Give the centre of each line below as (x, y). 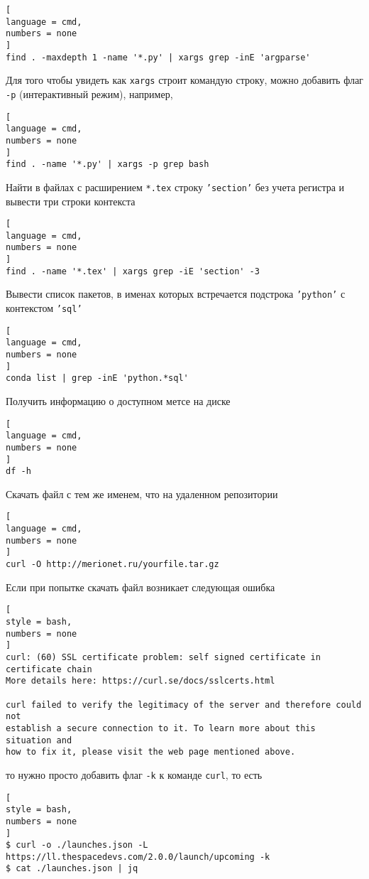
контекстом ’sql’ (44, 308)
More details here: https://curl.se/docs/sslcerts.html (141, 681)
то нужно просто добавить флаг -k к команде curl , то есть (134, 774)
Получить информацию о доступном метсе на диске (118, 401)
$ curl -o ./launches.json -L (77, 845)
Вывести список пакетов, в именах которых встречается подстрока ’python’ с (176, 294)
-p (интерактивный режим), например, (89, 93)
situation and (39, 740)
